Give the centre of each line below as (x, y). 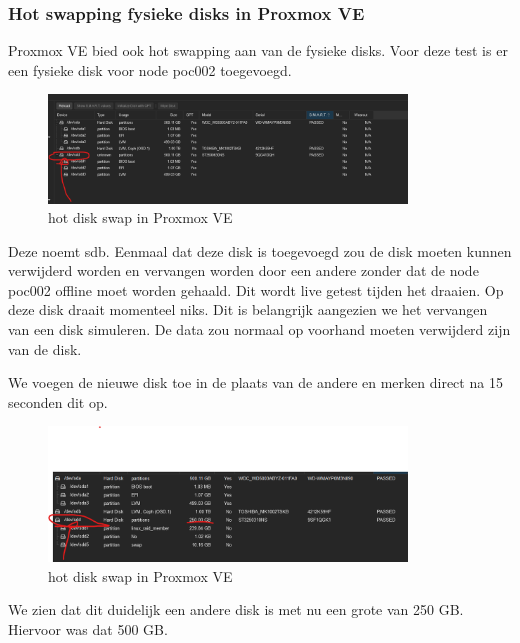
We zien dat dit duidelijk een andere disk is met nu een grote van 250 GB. (236, 609)
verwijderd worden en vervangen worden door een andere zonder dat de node (243, 270)
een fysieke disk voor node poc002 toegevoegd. (150, 69)
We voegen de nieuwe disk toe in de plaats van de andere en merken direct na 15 (255, 382)
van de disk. (45, 348)
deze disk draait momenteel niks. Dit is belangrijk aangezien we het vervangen (248, 309)
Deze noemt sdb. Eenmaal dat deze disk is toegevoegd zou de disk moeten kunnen (260, 250)
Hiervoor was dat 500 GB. (88, 629)
